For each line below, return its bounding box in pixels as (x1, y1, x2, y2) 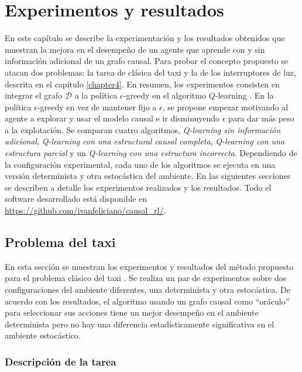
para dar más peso (228, 112, 294, 124)
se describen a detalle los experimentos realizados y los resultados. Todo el (5, 181, 272, 193)
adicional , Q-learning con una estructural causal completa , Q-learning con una (5, 135, 285, 147)
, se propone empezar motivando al (162, 100, 289, 113)
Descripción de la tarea (5, 354, 116, 368)
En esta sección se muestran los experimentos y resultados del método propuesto (5, 260, 294, 272)
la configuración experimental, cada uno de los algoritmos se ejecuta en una (5, 158, 276, 170)
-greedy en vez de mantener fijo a (37, 100, 157, 113)
